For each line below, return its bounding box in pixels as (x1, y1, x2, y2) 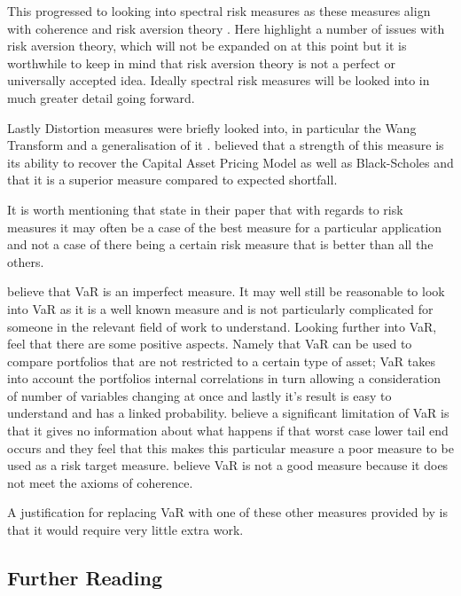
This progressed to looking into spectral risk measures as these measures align (7, 2, 431, 20)
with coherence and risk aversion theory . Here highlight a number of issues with (7, 19, 445, 37)
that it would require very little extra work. (7, 521, 244, 539)
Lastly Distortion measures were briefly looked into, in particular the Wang (7, 118, 417, 137)
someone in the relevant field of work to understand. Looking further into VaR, (7, 317, 437, 335)
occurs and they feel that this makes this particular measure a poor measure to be (7, 438, 454, 457)
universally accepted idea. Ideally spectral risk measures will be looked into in (7, 71, 430, 90)
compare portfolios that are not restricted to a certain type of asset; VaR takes (7, 351, 435, 370)
